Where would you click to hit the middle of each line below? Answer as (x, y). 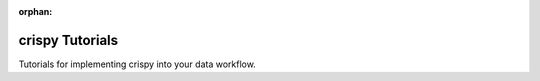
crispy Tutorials (68, 40)
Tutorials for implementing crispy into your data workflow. (137, 64)
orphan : (35, 11)
